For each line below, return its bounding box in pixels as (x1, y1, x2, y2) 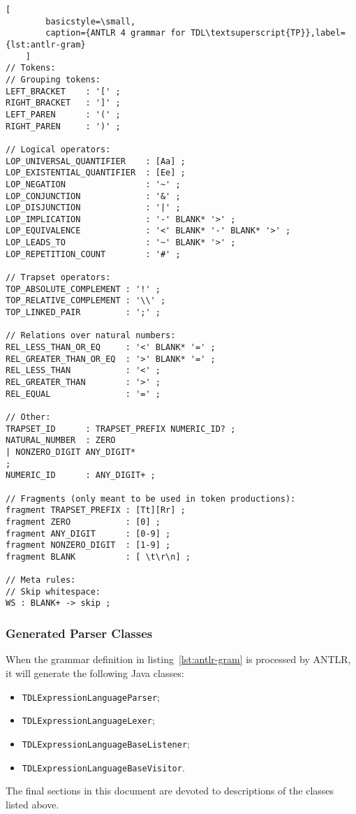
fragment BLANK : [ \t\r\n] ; (6, 551, 191, 562)
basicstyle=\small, (45, 16, 136, 27)
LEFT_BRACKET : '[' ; (6, 86, 121, 96)
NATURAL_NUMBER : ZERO (6, 435, 116, 446)
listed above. (6, 797, 59, 811)
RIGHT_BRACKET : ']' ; (6, 98, 121, 108)
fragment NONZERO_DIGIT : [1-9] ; (6, 540, 171, 551)
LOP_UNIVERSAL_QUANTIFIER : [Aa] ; (6, 156, 186, 166)
